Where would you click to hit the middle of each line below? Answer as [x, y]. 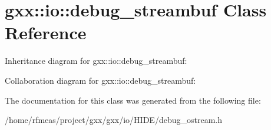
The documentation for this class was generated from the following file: [133, 100]
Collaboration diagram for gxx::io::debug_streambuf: [100, 80]
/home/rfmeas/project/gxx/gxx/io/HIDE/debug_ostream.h [113, 120]
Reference [46, 32]
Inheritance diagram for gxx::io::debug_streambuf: [96, 61]
